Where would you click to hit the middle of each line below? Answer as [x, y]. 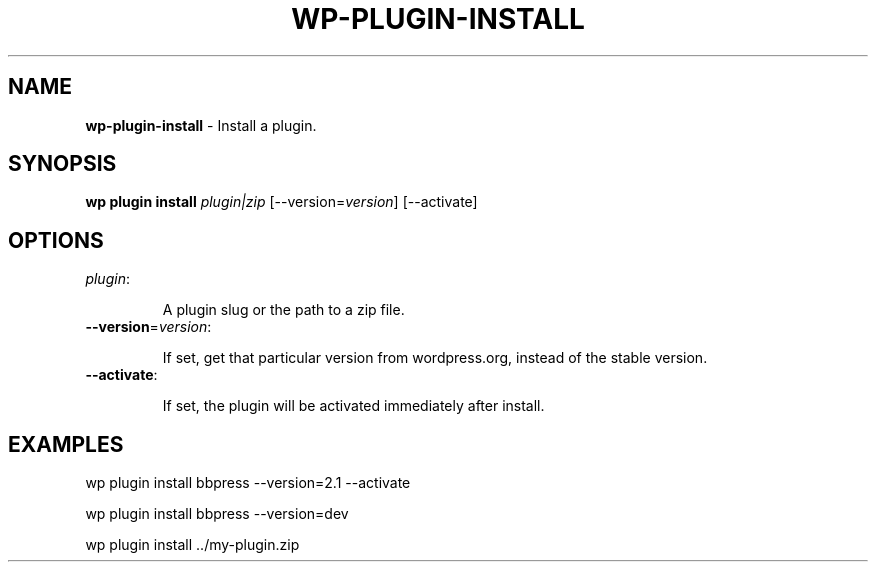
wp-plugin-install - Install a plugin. [201, 125]
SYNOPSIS [62, 164]
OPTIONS [56, 240]
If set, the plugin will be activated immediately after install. [353, 406]
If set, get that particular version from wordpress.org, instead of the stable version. [435, 358]
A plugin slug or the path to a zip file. [283, 310]
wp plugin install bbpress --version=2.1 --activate [248, 483]
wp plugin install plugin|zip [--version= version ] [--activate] [281, 202]
